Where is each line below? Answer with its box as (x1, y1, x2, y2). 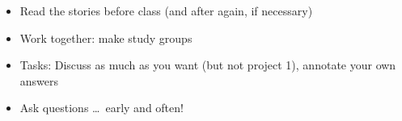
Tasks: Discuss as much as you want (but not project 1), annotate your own (19, 56, 396, 73)
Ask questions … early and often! (19, 99, 184, 116)
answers (19, 72, 59, 89)
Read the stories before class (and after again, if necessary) (19, 2, 313, 19)
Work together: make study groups (19, 29, 193, 46)
